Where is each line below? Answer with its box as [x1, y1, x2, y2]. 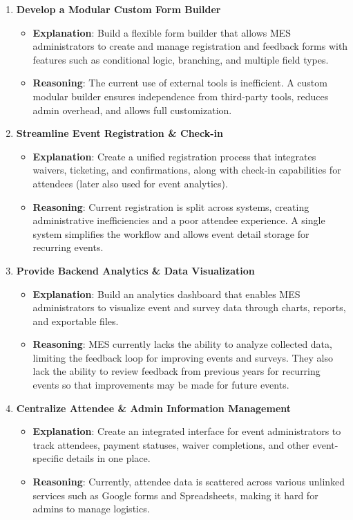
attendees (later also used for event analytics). [32, 176, 228, 190]
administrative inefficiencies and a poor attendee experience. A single [32, 213, 325, 228]
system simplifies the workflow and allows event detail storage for [32, 226, 309, 241]
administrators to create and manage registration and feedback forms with [32, 39, 348, 53]
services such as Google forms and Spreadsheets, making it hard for [32, 488, 318, 502]
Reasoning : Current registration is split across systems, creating [32, 199, 309, 214]
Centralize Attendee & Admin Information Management [16, 400, 292, 415]
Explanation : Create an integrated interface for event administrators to [32, 424, 341, 438]
